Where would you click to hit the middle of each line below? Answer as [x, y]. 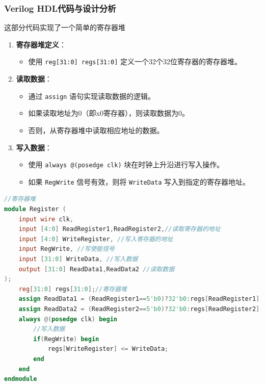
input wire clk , [46, 219]
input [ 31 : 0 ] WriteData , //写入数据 [78, 259]
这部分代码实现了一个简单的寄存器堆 [65, 27]
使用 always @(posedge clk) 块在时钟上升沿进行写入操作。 [126, 164]
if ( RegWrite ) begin [66, 339]
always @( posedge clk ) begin [68, 319]
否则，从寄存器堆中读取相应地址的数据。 [96, 130]
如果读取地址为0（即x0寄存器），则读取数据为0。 [109, 113]
